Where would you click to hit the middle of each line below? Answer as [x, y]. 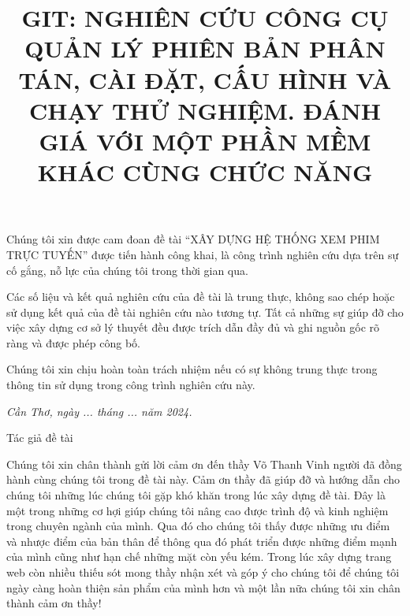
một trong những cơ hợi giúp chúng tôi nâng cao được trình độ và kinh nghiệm [198, 510]
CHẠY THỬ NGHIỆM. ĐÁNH [205, 110]
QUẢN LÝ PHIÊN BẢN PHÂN [205, 48]
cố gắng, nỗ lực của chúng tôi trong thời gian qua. [127, 270]
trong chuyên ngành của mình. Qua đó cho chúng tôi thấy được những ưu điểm [198, 526]
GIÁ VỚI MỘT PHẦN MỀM [205, 141]
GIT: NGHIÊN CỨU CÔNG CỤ [205, 18]
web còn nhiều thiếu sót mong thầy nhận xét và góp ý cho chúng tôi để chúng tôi [203, 572]
